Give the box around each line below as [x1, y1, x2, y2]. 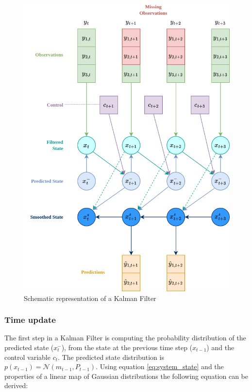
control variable [4, 352, 50, 362]
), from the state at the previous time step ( [61, 342, 193, 352]
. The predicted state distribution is [58, 352, 164, 362]
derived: [4, 380, 28, 391]
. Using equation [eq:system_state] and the [96, 361, 224, 372]
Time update [4, 314, 56, 326]
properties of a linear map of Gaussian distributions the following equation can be [4, 371, 248, 381]
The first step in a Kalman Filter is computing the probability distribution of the [4, 333, 246, 343]
